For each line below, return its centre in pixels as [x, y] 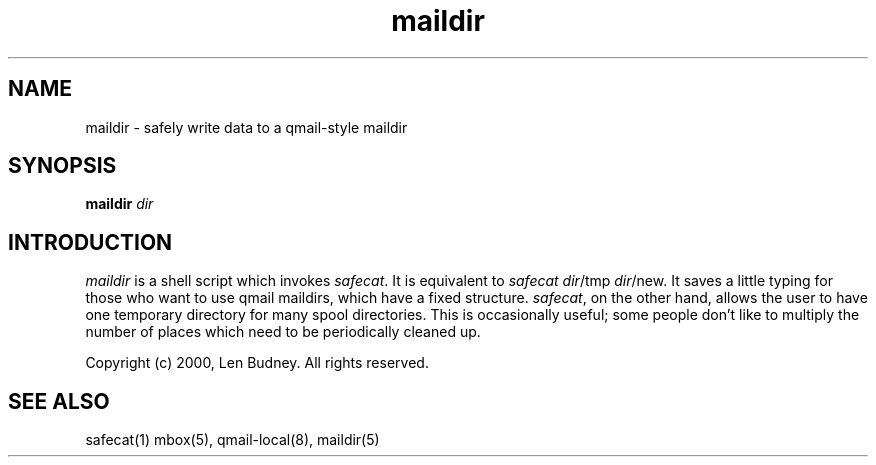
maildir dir [119, 204]
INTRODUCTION [90, 242]
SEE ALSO [59, 401]
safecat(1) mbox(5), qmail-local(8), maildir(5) [232, 440]
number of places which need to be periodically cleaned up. [283, 332]
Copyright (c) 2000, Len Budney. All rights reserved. [257, 363]
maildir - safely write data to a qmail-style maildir [246, 127]
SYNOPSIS [62, 166]
